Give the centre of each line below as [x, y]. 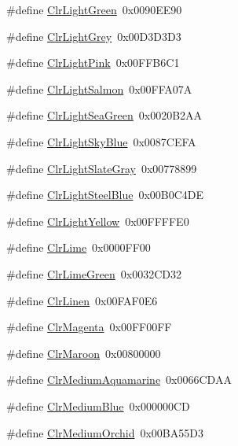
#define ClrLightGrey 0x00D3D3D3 [94, 36]
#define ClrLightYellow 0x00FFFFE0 [98, 221]
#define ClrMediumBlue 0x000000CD [98, 405]
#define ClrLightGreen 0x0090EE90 [94, 9]
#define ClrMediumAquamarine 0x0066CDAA [119, 380]
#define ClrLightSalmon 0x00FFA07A [99, 88]
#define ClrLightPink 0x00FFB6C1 [93, 63]
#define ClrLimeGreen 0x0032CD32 [94, 273]
